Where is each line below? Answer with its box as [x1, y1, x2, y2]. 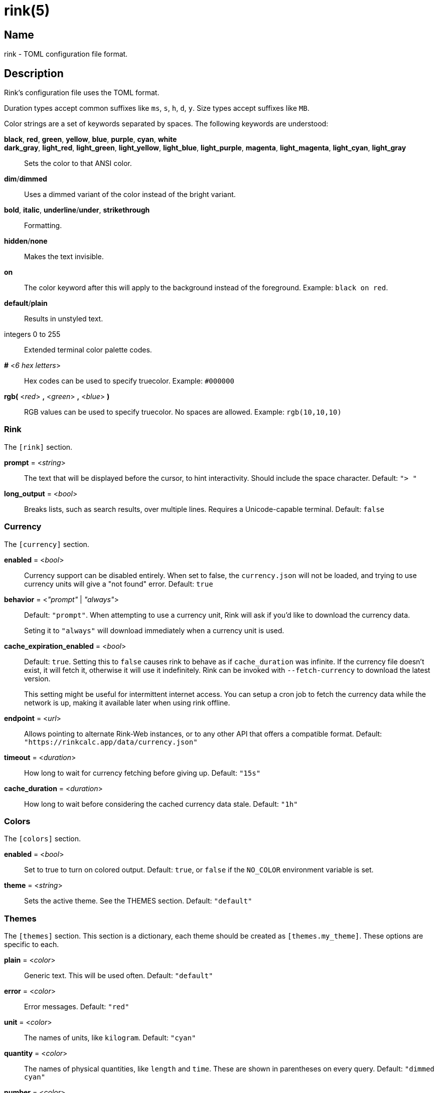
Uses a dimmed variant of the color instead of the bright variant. [24, 190, 236, 199]
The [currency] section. [4, 539, 89, 549]
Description [4, 67, 64, 80]
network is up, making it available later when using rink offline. [24, 698, 230, 707]
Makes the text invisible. [24, 252, 104, 261]
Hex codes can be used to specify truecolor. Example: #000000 [24, 377, 234, 386]
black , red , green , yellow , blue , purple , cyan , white [4, 135, 177, 144]
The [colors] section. [4, 834, 81, 843]
